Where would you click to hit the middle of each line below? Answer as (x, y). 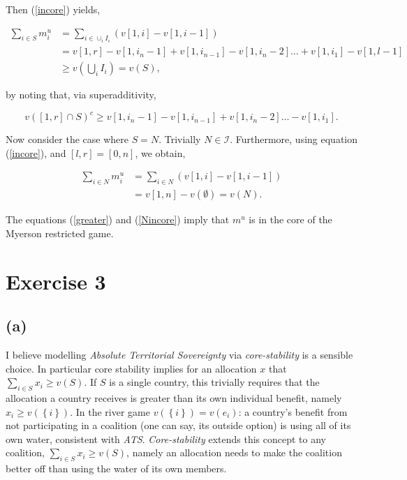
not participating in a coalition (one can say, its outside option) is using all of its (178, 425)
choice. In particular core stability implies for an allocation (131, 368)
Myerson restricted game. (60, 233)
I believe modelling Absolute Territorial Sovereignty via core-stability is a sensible (179, 355)
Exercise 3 (56, 281)
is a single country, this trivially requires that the (214, 382)
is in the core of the (290, 219)
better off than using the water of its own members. (116, 468)
